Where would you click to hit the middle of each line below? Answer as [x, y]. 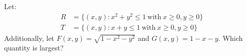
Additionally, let [29, 38]
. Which [231, 38]
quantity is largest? [34, 48]
